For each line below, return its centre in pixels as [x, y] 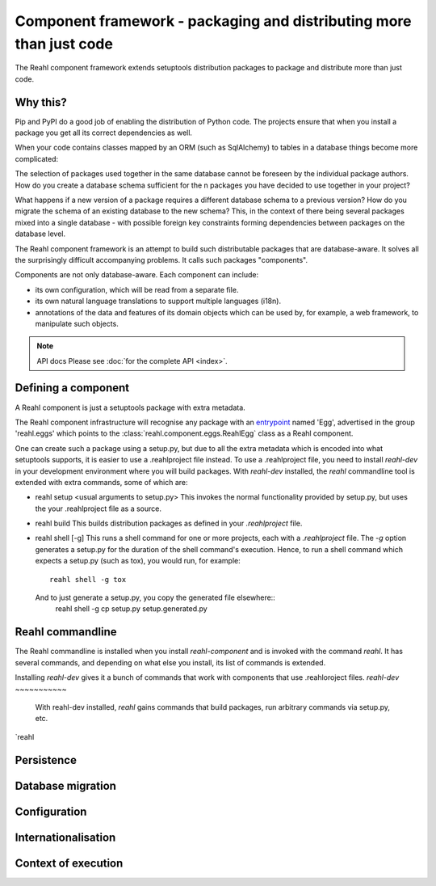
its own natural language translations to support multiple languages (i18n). [158, 301]
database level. [40, 234]
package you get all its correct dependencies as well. [104, 133]
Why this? [41, 102]
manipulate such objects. [77, 323]
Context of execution [69, 863]
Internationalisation [65, 837]
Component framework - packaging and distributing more [213, 21]
